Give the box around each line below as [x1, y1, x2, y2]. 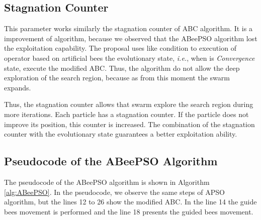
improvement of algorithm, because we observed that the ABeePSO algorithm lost [4, 33, 257, 43]
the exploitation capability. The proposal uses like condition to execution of [4, 43, 236, 53]
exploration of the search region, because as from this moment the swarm [4, 72, 230, 83]
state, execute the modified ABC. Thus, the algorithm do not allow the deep [4, 62, 240, 73]
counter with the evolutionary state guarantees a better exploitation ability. [4, 129, 237, 139]
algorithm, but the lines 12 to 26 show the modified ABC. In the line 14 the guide [4, 196, 257, 207]
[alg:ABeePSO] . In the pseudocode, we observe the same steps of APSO [4, 186, 225, 197]
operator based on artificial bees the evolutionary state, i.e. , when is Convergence [4, 52, 255, 63]
